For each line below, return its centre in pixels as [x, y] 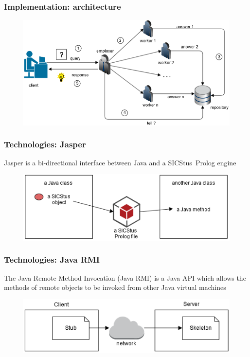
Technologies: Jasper [45, 144]
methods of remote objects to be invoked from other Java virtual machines [115, 287]
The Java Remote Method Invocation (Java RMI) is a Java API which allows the [125, 277]
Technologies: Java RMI [52, 259]
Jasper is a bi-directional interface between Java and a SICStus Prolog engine [120, 162]
